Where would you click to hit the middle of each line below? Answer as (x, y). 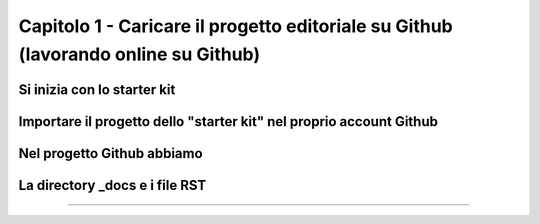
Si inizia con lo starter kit (97, 89)
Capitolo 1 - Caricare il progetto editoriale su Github (236, 26)
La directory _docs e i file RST (112, 185)
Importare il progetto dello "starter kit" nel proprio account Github (228, 121)
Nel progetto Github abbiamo (111, 153)
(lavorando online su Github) (139, 54)
